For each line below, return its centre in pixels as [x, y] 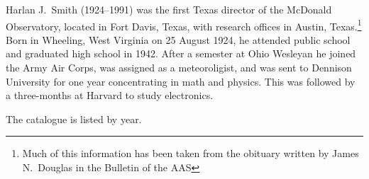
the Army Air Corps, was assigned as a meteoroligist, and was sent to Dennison [179, 68]
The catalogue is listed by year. [74, 119]
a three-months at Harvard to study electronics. [110, 95]
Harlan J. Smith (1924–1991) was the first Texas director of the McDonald [169, 9]
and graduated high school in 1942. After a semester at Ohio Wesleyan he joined [181, 53]
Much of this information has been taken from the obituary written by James [191, 153]
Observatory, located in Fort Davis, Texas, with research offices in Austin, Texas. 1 [184, 25]
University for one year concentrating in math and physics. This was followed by [181, 81]
